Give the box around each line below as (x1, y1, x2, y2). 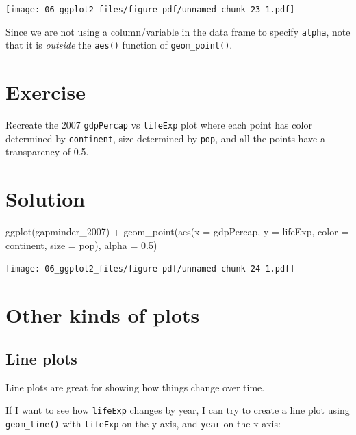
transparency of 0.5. (5, 144, 89, 159)
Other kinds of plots (5, 301, 200, 329)
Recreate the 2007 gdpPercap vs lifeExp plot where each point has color (5, 118, 312, 132)
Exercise (5, 78, 86, 106)
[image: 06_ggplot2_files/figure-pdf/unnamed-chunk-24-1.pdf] (5, 264, 295, 274)
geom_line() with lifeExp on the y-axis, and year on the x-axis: (5, 416, 281, 430)
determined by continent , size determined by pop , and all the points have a (5, 131, 325, 145)
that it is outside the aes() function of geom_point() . (5, 38, 233, 52)
